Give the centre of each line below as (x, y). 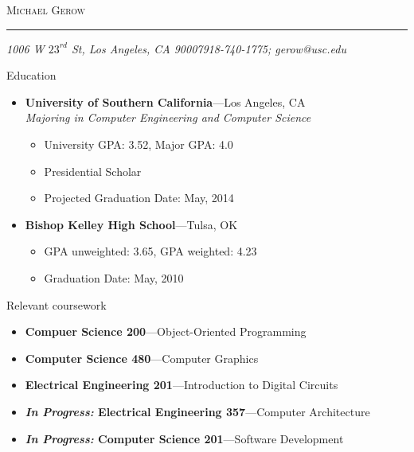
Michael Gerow (46, 10)
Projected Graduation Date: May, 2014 (139, 198)
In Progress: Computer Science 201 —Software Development (184, 438)
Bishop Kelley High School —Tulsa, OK (131, 224)
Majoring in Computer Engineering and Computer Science (168, 117)
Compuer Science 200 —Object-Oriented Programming (166, 331)
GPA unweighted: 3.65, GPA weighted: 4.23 (150, 251)
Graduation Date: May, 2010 (114, 277)
